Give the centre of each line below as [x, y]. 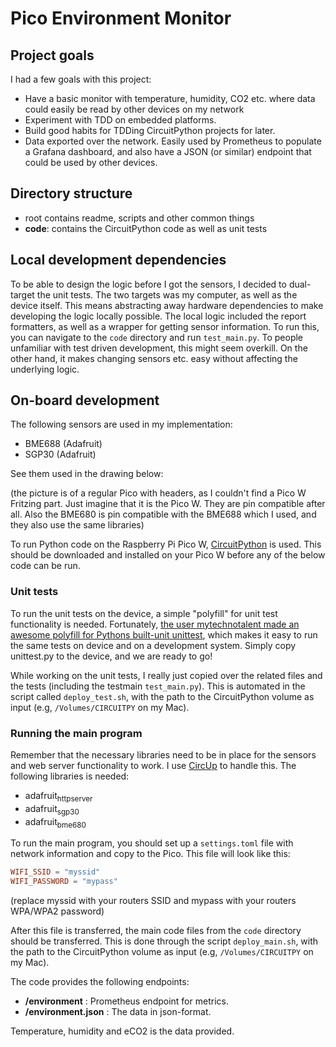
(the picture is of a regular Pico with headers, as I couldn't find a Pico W [158, 493]
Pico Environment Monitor [121, 18]
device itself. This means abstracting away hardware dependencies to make [167, 305]
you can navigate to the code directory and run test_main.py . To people [157, 337]
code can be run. [45, 566]
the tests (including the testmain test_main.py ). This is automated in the [158, 686]
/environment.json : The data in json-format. [118, 1012]
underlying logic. [45, 369]
